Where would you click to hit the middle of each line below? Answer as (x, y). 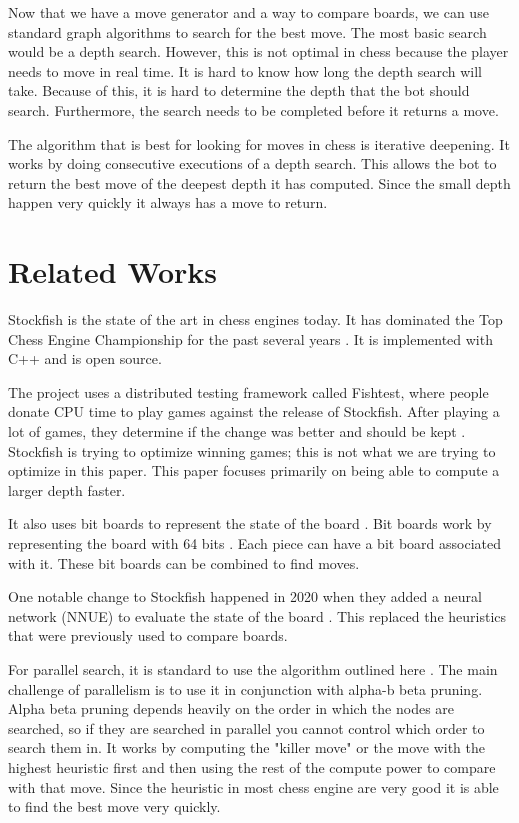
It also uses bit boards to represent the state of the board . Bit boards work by (250, 523)
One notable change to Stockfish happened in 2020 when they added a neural (245, 596)
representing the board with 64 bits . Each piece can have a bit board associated (254, 543)
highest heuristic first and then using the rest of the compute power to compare (252, 766)
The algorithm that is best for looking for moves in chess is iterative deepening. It (259, 143)
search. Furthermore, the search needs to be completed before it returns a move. (253, 109)
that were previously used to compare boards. (148, 635)
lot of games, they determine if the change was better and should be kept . (237, 431)
